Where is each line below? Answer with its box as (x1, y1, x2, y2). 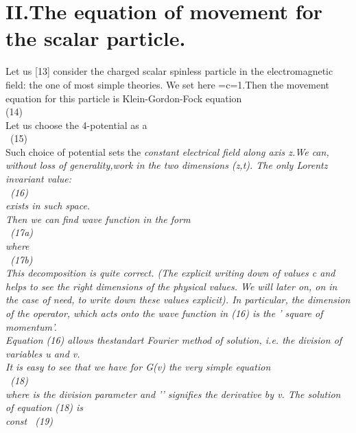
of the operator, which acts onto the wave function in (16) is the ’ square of (5, 306, 323, 320)
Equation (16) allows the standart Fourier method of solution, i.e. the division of (5, 333, 342, 347)
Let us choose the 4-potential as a (5, 117, 147, 132)
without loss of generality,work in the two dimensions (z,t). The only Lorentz (5, 158, 328, 172)
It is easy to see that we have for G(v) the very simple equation (5, 360, 271, 374)
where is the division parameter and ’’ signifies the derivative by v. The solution (5, 386, 341, 401)
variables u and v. (5, 346, 80, 360)
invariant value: (5, 172, 72, 186)
